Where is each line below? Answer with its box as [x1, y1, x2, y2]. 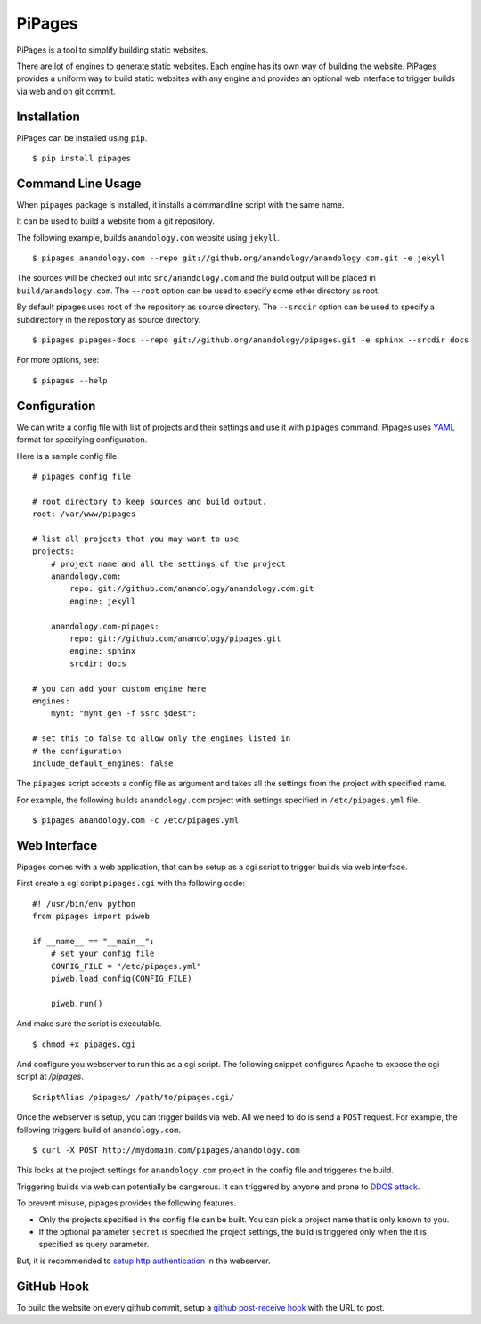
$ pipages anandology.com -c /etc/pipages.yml [32, 816, 240, 826]
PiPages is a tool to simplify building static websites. [16, 45, 208, 55]
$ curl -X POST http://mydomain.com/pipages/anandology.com [32, 1146, 300, 1155]
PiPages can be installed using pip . [16, 132, 148, 143]
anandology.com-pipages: [50, 621, 159, 631]
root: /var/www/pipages [32, 509, 136, 519]
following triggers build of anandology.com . [16, 1124, 182, 1135]
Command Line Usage [16, 176, 142, 191]
